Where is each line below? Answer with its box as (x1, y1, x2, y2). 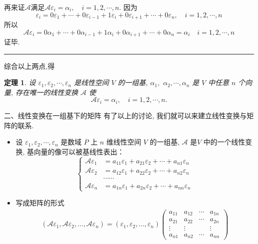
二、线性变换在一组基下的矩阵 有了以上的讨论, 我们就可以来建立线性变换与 (4, 110, 247, 120)
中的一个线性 (203, 137, 245, 147)
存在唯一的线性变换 (15, 87, 78, 97)
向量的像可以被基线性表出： (34, 146, 125, 156)
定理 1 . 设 (4, 77, 36, 88)
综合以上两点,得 (4, 60, 55, 71)
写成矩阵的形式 (15, 197, 64, 208)
